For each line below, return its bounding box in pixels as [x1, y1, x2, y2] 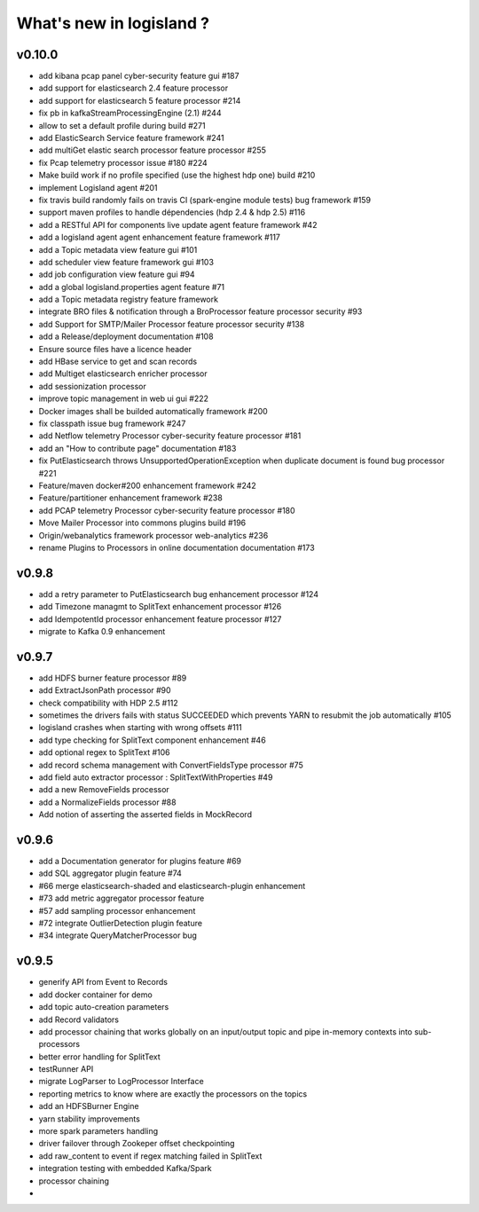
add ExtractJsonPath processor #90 [38, 685, 172, 696]
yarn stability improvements [38, 1114, 141, 1124]
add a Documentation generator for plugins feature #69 [38, 856, 242, 867]
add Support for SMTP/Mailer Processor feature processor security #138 [38, 319, 305, 329]
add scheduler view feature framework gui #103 [38, 256, 215, 267]
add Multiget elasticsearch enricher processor [38, 368, 208, 379]
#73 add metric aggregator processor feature [38, 893, 205, 904]
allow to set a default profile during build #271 [38, 120, 206, 130]
